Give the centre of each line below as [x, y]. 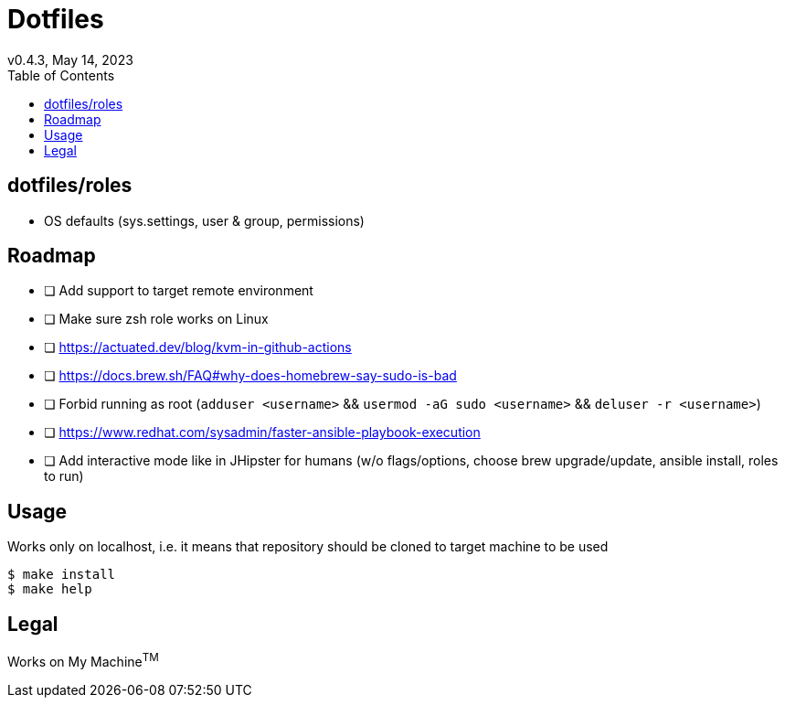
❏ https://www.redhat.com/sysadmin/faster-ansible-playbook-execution [262, 433]
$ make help [50, 589]
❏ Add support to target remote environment [179, 291]
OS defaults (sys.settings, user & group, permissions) [204, 220]
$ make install [62, 575]
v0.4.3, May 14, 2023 [70, 59]
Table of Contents [61, 75]
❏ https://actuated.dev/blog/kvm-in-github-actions [198, 347]
